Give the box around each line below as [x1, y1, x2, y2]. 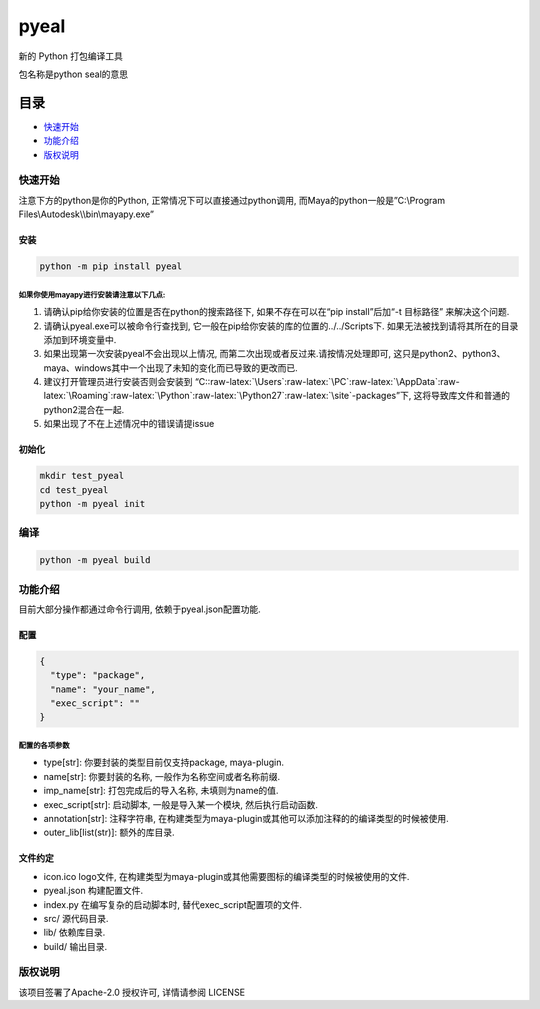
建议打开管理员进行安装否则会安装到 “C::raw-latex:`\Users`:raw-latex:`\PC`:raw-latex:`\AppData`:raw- [43, 376, 460, 388]
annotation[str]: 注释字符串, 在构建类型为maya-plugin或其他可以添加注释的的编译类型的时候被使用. [43, 812, 449, 824]
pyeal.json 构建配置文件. [43, 885, 144, 897]
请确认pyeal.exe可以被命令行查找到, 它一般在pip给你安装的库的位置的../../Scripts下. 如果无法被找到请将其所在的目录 [43, 320, 519, 332]
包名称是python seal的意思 [18, 68, 129, 80]
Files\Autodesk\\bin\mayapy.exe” [18, 208, 155, 220]
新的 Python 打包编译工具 [18, 50, 124, 62]
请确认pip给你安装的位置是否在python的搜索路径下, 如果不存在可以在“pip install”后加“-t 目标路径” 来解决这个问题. [43, 306, 510, 318]
